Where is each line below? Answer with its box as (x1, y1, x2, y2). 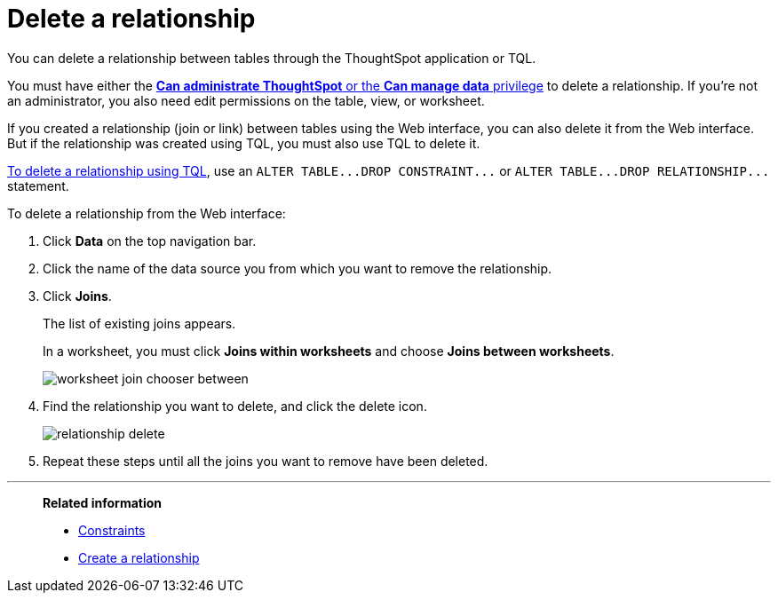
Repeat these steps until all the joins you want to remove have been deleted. (43, 453, 488, 469)
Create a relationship (78, 549, 200, 565)
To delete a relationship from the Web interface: (7, 205, 286, 221)
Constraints (78, 522, 146, 538)
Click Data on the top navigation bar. (43, 233, 257, 249)
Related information (43, 494, 163, 510)
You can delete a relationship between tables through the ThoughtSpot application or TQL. (7, 50, 536, 66)
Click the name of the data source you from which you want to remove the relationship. (43, 260, 552, 276)
